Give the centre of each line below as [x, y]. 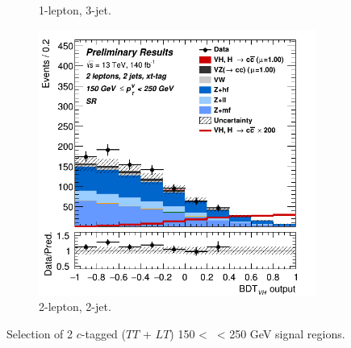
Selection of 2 [40, 333]
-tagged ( [103, 333]
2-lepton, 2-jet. [75, 307]
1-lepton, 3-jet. [75, 10]
